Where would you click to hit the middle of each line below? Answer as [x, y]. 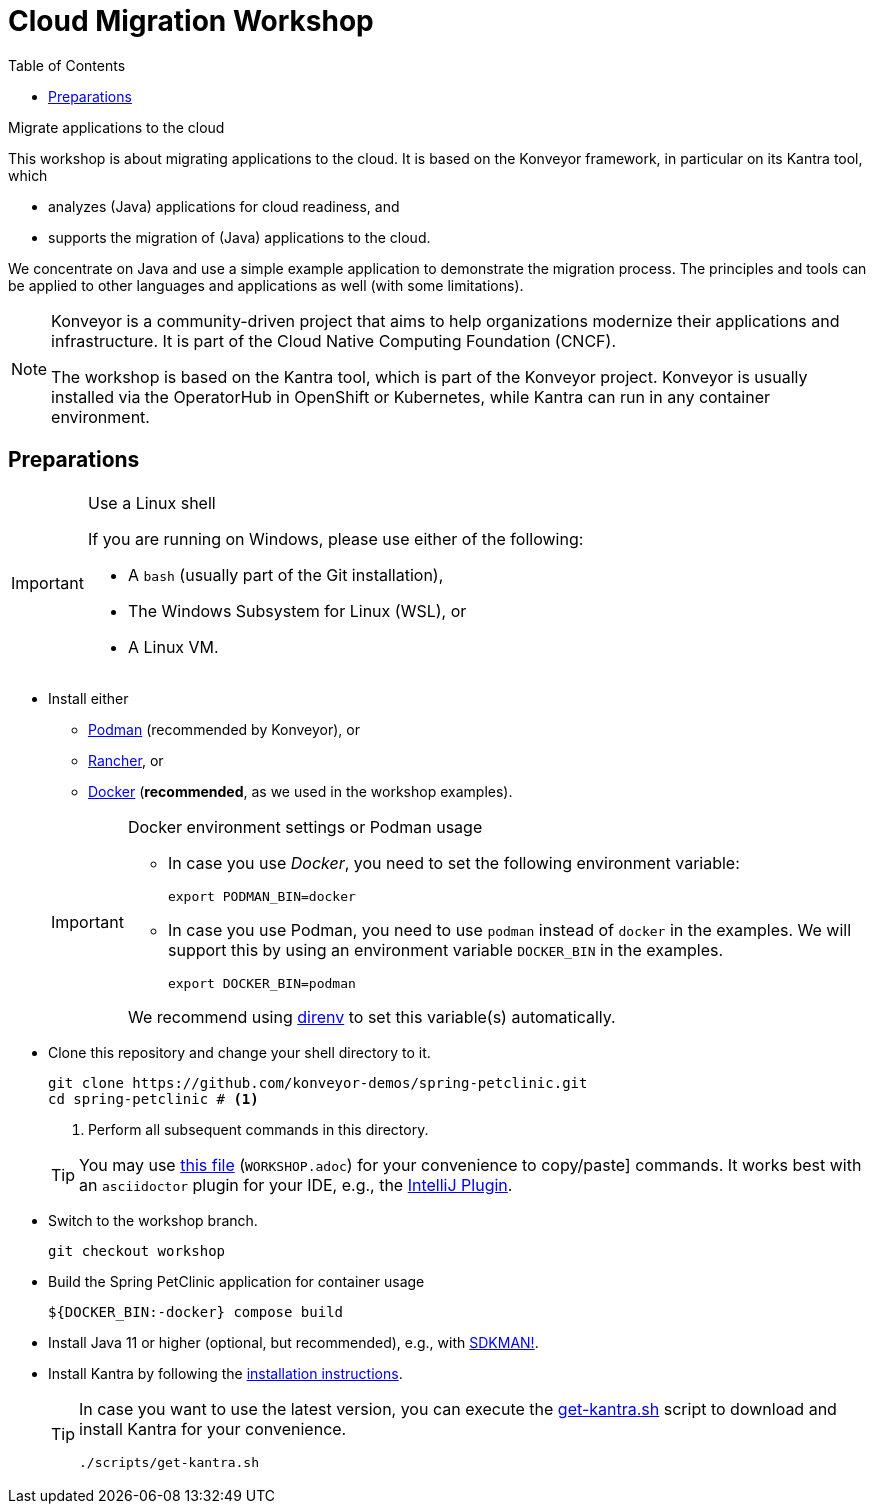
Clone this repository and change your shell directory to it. [239, 1052]
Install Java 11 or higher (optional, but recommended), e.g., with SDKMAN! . [293, 1342]
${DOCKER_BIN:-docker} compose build [196, 1311]
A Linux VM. [173, 646]
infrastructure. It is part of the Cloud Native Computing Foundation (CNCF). [333, 340]
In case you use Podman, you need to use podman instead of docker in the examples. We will [509, 929]
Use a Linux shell [151, 502]
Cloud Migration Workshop [191, 21]
